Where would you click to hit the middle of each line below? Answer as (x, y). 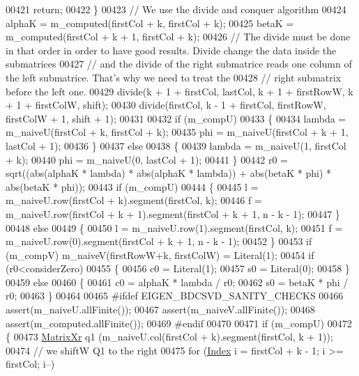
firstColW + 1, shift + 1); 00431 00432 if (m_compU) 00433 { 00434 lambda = (176, 118)
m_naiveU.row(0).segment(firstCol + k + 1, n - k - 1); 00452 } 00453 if (159, 241)
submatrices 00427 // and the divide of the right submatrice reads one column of (179, 64)
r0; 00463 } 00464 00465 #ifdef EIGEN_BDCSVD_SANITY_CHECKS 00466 (175, 296)
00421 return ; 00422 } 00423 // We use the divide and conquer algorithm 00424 (176, 9)
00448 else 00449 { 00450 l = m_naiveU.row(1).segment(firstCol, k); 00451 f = (174, 227)
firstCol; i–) (30, 364)
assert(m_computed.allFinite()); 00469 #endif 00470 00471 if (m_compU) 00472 (179, 323)
